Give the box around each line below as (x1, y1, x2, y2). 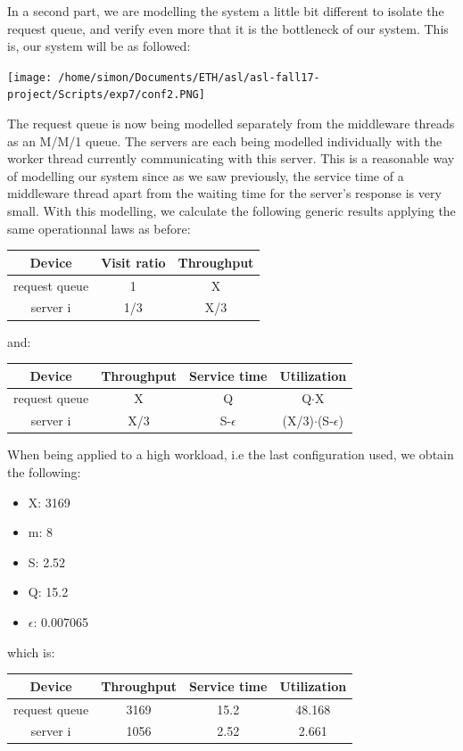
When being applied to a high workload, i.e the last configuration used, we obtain (7, 445, 454, 464)
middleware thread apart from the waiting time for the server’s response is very (7, 184, 442, 202)
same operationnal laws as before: (7, 219, 191, 237)
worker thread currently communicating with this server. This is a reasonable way (7, 149, 455, 168)
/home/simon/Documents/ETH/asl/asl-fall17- (58, 70, 320, 84)
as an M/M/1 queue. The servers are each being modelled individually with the (7, 131, 442, 150)
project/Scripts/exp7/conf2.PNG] (7, 88, 205, 102)
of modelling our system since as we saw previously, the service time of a (7, 166, 404, 185)
